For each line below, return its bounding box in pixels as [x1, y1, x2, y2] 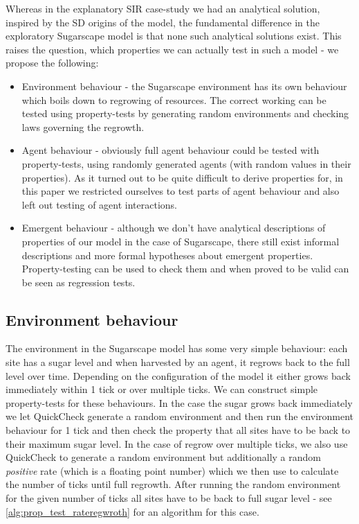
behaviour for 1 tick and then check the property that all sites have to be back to [6, 423, 351, 437]
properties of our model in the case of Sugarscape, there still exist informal [21, 234, 340, 248]
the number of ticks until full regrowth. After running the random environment [6, 477, 341, 491]
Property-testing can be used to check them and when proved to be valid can [21, 261, 349, 276]
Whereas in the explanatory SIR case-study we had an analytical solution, [6, 1, 320, 15]
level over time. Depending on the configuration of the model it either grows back [6, 368, 351, 383]
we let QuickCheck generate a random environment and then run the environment [6, 409, 354, 423]
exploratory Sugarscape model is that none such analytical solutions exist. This [6, 28, 342, 43]
